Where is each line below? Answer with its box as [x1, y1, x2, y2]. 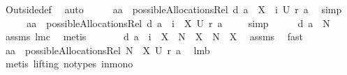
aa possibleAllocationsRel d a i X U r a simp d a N [27, 15, 330, 30]
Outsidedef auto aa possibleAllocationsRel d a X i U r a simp [5, 2, 342, 16]
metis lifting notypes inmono [5, 56, 133, 71]
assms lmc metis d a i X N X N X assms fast [5, 29, 303, 44]
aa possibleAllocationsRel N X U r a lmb [5, 42, 210, 57]
